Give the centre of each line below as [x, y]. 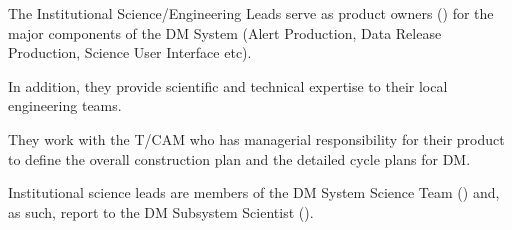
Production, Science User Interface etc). [130, 52]
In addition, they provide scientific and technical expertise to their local [228, 85]
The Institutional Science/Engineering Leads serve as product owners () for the [251, 13]
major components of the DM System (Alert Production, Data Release [225, 32]
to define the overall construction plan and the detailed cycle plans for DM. [239, 158]
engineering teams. [65, 105]
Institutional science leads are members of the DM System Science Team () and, [254, 192]
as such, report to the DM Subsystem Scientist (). [161, 211]
